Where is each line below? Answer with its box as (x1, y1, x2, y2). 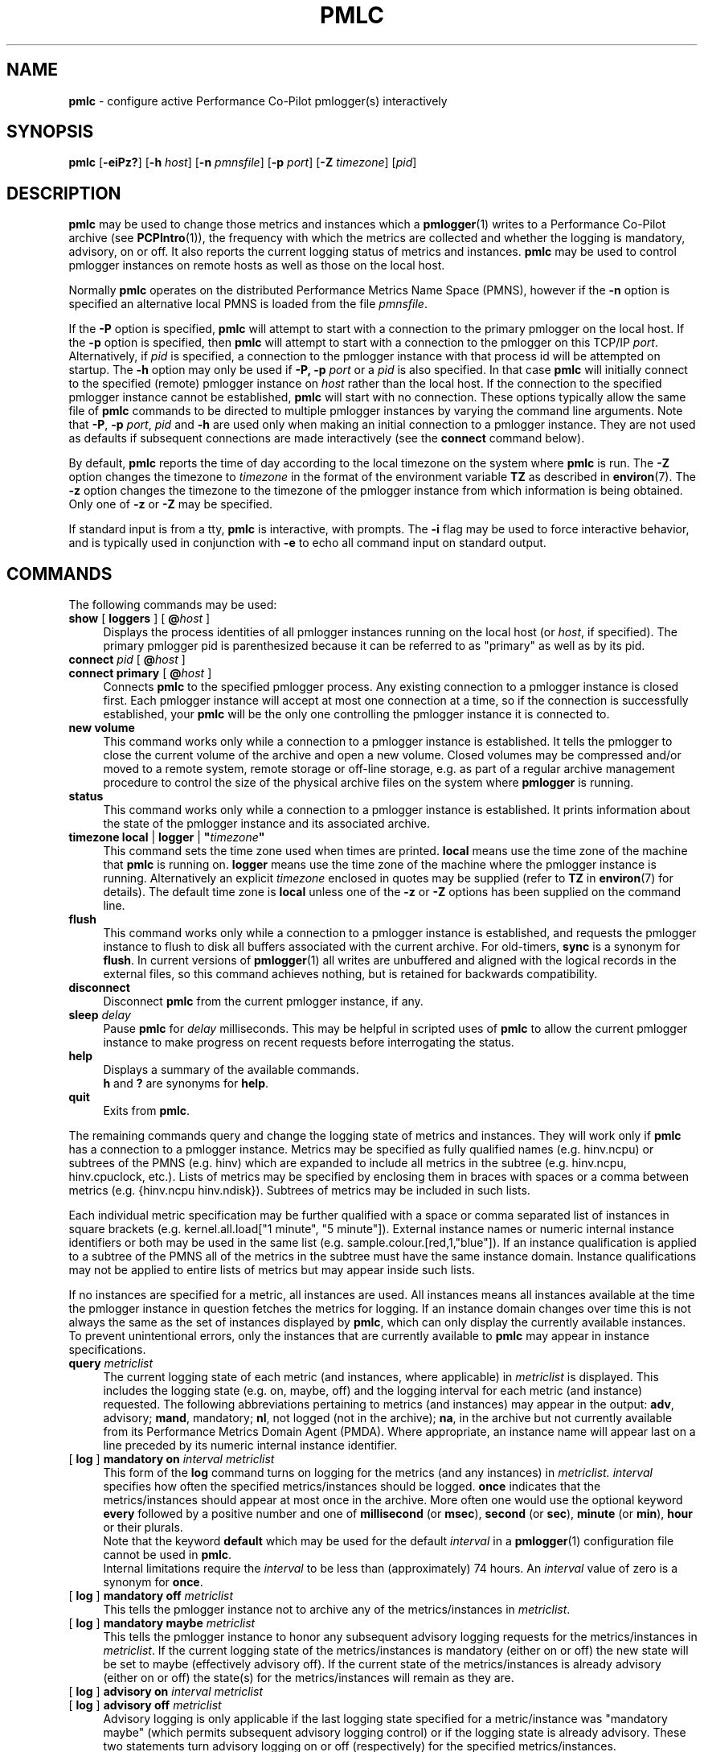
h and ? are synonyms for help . (103, 1076, 269, 1091)
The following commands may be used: (68, 598, 277, 612)
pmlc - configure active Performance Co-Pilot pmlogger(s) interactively (68, 93, 448, 108)
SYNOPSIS (6, 121, 94, 142)
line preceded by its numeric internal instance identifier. (103, 1438, 398, 1453)
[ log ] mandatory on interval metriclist (68, 1452, 275, 1466)
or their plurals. (103, 1520, 183, 1535)
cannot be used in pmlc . (103, 1548, 232, 1562)
